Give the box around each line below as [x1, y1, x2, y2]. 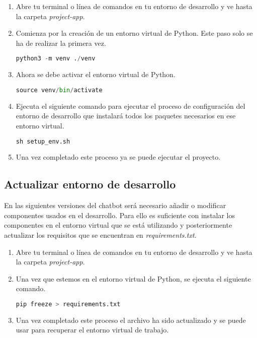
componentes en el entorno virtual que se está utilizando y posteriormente [4, 220, 232, 230]
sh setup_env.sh [16, 138, 70, 145]
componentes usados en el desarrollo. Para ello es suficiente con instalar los [4, 210, 235, 220]
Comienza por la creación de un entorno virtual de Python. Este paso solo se [16, 28, 253, 38]
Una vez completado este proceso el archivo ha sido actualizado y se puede [16, 314, 246, 325]
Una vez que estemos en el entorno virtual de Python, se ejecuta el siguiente [16, 273, 251, 284]
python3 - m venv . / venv [16, 55, 96, 62]
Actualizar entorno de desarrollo [4, 176, 176, 192]
